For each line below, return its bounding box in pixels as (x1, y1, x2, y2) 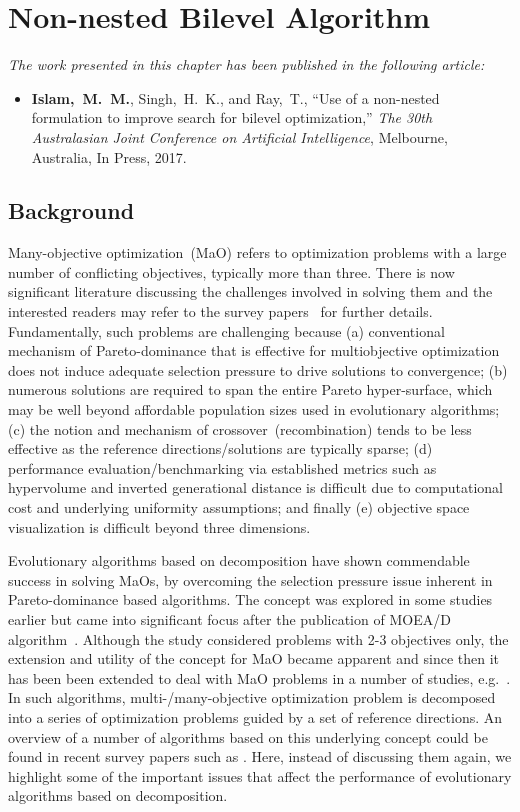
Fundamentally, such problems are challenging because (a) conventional (8, 320, 445, 341)
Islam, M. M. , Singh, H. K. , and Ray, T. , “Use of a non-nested (31, 87, 440, 108)
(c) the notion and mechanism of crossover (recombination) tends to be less (8, 418, 472, 439)
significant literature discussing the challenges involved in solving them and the (8, 281, 493, 302)
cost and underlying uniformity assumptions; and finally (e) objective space (8, 497, 470, 518)
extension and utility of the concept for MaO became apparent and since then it (8, 648, 500, 669)
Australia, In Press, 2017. (31, 146, 187, 167)
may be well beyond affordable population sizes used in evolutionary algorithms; (8, 399, 500, 420)
